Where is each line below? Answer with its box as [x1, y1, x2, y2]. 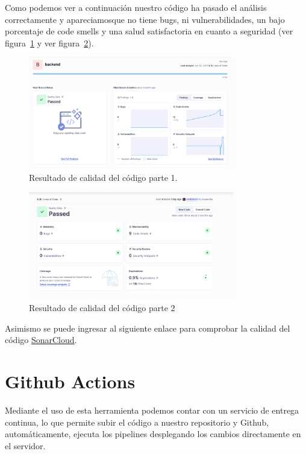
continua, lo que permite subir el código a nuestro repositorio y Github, [5, 415, 269, 428]
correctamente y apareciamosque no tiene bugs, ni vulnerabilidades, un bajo [5, 13, 285, 25]
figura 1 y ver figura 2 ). [5, 36, 94, 49]
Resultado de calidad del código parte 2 [29, 301, 175, 314]
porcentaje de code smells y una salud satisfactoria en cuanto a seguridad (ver [5, 25, 293, 37]
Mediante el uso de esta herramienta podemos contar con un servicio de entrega [5, 404, 299, 417]
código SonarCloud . [5, 333, 77, 346]
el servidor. [5, 439, 46, 452]
